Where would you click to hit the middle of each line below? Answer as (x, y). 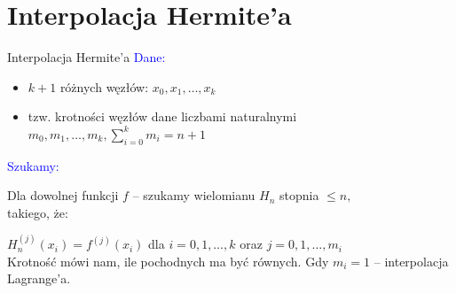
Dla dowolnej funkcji (63, 195)
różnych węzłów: (104, 86)
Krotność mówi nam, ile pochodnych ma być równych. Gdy (168, 261)
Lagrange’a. (39, 278)
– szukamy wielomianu (194, 195)
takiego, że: (38, 212)
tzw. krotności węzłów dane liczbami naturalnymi (162, 116)
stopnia (299, 195)
